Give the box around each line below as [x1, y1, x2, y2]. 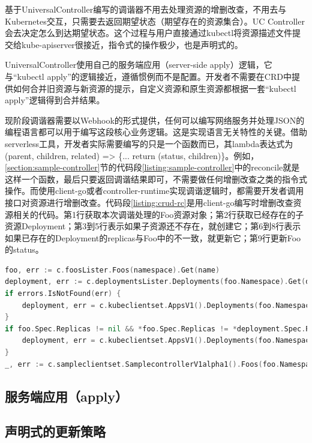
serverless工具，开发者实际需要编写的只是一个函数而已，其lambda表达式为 [5, 137, 293, 149]
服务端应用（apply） [5, 387, 128, 405]
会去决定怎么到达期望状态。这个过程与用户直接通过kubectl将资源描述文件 [5, 26, 293, 39]
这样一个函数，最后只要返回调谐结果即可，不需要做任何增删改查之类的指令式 [5, 172, 307, 185]
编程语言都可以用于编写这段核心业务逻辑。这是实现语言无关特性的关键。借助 [5, 125, 307, 138]
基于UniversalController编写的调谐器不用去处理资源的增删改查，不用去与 [5, 3, 287, 15]
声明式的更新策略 [5, 422, 106, 441]
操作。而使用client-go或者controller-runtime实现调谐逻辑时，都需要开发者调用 [5, 184, 304, 197]
